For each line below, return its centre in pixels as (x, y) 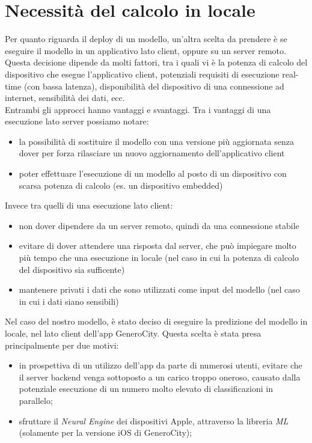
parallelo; (36, 400)
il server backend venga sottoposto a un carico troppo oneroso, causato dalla (160, 377)
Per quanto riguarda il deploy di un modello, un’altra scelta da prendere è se (146, 39)
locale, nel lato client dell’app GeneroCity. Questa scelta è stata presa (133, 333)
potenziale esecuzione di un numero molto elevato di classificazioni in (146, 389)
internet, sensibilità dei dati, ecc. (65, 98)
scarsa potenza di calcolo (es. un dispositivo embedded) (121, 185)
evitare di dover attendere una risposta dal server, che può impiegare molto (158, 246)
